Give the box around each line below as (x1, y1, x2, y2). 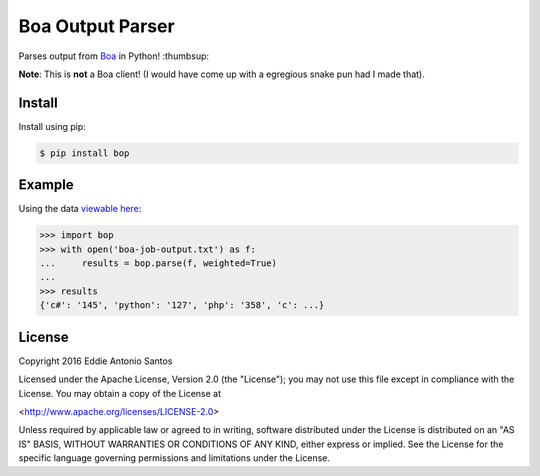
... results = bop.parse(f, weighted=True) (39, 258, 277, 269)
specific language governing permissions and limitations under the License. (18, 452, 330, 464)
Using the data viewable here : (18, 203, 142, 215)
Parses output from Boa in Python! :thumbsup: (18, 50, 210, 62)
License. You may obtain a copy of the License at (18, 387, 222, 399)
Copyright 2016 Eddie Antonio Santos (18, 355, 173, 367)
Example (18, 176, 74, 194)
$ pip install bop (39, 147, 130, 159)
